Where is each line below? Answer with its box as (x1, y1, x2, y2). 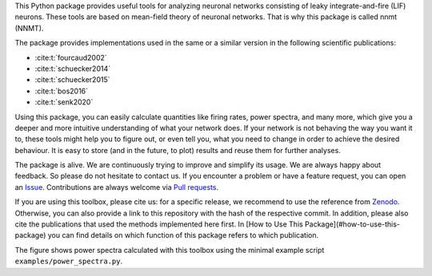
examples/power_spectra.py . (14, 256, 123, 266)
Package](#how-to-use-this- (304, 219, 400, 229)
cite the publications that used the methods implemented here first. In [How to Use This (14, 219, 303, 229)
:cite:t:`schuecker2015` (34, 75, 110, 85)
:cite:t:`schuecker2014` (34, 64, 111, 73)
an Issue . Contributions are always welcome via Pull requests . (14, 182, 219, 191)
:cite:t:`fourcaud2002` (34, 53, 107, 62)
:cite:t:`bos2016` (34, 86, 88, 96)
